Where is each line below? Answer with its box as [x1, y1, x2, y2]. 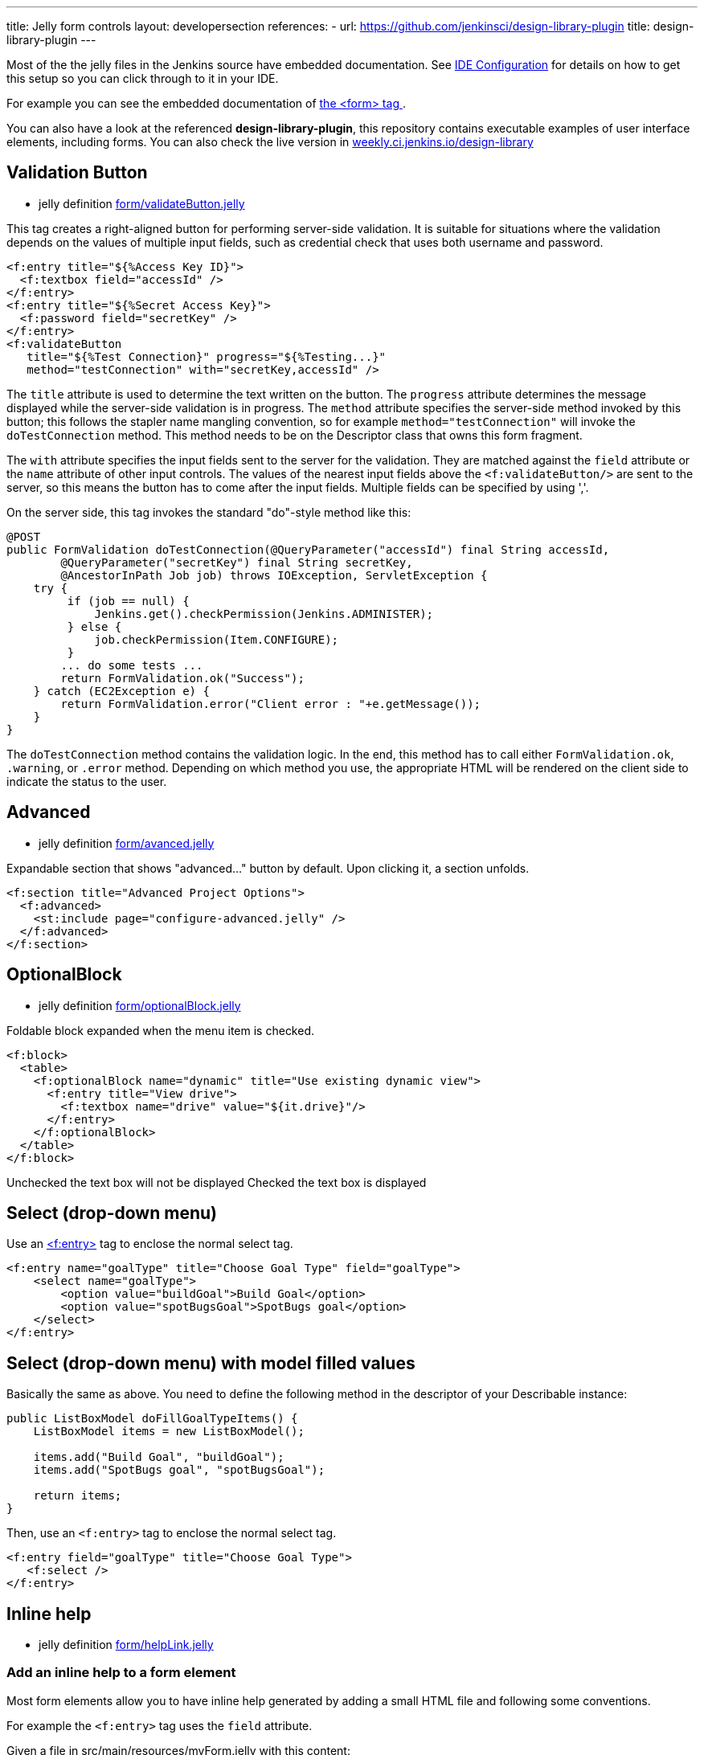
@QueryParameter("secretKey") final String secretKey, [60, 555, 413, 569]
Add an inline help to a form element [6, 1664, 236, 1681]
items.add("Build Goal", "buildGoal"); [33, 1450, 284, 1464]
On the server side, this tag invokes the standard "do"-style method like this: [6, 505, 411, 519]
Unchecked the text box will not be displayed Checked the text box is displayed [6, 1175, 427, 1189]
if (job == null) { [67, 594, 190, 607]
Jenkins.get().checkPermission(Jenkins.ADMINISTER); [94, 607, 434, 620]
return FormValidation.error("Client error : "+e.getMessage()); [60, 697, 481, 710]
